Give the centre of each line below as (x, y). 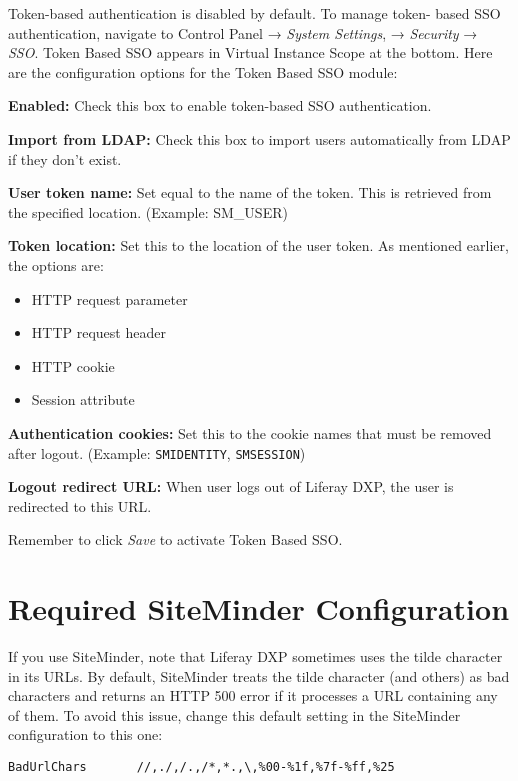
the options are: (56, 264)
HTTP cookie (73, 365)
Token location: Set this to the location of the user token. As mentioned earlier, (258, 245)
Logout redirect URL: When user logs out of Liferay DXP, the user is (231, 486)
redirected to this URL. (80, 505)
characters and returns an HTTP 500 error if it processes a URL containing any (253, 695)
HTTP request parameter (109, 298)
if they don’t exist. (65, 158)
